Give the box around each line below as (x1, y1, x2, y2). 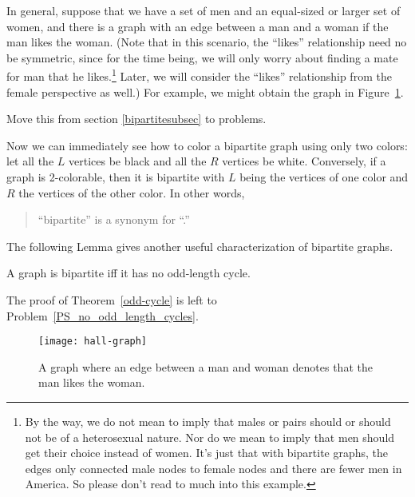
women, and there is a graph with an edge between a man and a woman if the (6, 18, 389, 34)
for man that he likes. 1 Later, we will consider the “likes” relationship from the (6, 66, 392, 85)
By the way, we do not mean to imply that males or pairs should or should (25, 413, 391, 429)
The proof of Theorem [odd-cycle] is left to (6, 291, 217, 308)
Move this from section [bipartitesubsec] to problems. (6, 110, 267, 127)
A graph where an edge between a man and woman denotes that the (38, 358, 373, 375)
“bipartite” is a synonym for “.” (38, 211, 190, 228)
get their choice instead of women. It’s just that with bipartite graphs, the (25, 444, 389, 461)
